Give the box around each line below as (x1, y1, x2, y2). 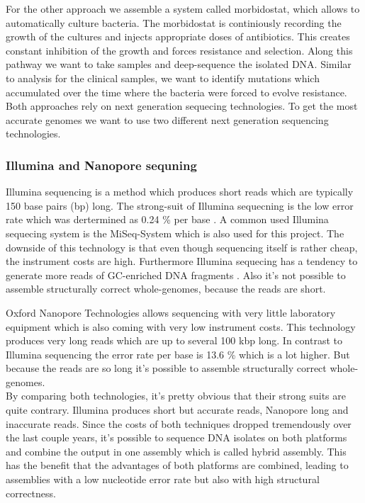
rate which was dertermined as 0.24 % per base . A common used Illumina (6, 212, 329, 227)
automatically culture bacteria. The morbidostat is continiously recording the (6, 15, 342, 30)
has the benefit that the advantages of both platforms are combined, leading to (6, 458, 349, 473)
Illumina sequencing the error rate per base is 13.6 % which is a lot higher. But (6, 346, 350, 361)
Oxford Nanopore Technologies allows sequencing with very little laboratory (6, 305, 336, 320)
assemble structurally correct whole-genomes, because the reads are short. (6, 281, 326, 296)
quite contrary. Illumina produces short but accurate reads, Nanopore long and (6, 402, 349, 417)
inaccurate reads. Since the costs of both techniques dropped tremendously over (6, 416, 352, 431)
